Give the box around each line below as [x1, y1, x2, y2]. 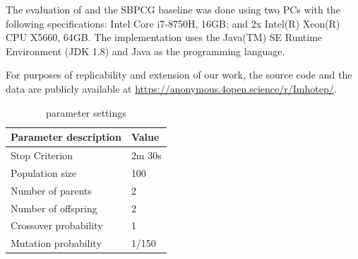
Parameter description [11, 129, 121, 144]
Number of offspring [11, 200, 97, 215]
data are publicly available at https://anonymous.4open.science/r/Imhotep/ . [6, 81, 337, 96]
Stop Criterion [11, 148, 73, 162]
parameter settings [45, 105, 126, 120]
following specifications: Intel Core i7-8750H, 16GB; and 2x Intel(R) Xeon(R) [6, 16, 340, 30]
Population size [11, 165, 77, 180]
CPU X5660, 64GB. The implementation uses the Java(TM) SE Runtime [6, 30, 323, 45]
